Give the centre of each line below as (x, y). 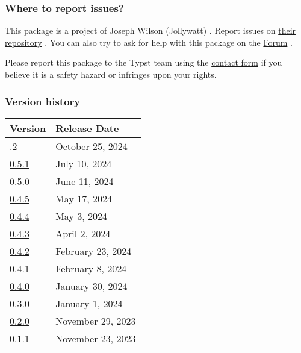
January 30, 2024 (92, 286)
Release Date (87, 128)
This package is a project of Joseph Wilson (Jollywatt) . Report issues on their (150, 30)
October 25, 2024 (92, 146)
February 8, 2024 (91, 268)
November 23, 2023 (96, 338)
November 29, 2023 (96, 320)
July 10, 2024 (84, 163)
